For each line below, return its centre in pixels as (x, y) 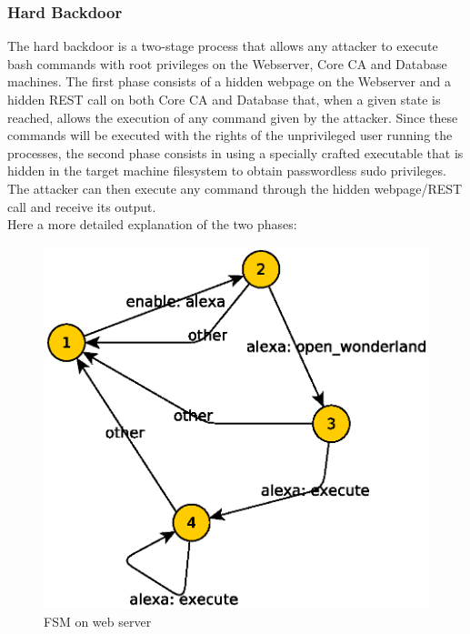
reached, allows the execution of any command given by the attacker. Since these (233, 117)
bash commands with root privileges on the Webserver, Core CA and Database (227, 63)
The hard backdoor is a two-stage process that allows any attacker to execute (223, 46)
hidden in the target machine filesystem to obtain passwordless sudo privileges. (227, 171)
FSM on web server (98, 622)
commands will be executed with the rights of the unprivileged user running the (230, 135)
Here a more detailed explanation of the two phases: (152, 224)
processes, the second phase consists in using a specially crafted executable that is (235, 152)
